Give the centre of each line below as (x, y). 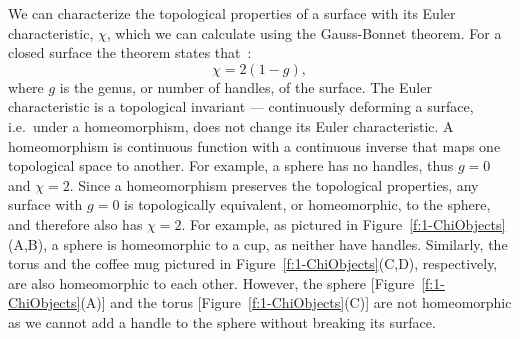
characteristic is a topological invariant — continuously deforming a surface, (241, 106)
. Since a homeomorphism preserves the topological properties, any (274, 184)
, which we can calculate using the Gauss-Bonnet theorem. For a (304, 32)
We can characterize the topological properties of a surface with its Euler (232, 13)
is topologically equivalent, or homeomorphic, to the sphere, (307, 204)
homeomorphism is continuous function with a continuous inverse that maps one (254, 145)
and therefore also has (75, 223)
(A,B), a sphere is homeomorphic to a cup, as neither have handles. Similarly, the (258, 243)
